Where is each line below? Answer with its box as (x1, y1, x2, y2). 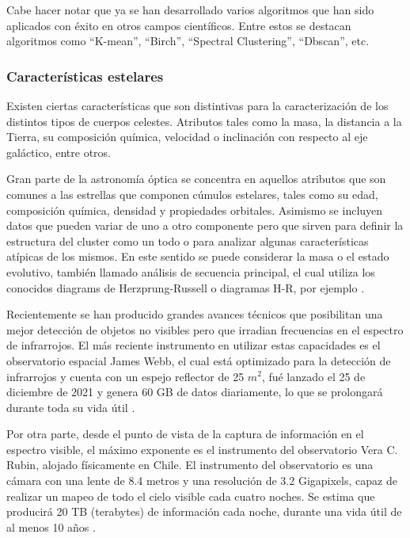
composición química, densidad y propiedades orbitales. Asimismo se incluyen (6, 201, 383, 218)
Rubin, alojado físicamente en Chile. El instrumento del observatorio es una (6, 456, 374, 473)
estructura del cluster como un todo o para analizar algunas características (6, 232, 369, 249)
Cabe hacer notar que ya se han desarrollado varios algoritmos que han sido (6, 2, 374, 17)
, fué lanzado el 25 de (261, 368, 366, 384)
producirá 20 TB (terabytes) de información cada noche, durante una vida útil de (6, 503, 402, 520)
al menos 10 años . (6, 518, 96, 535)
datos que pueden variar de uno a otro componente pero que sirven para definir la (6, 217, 404, 234)
